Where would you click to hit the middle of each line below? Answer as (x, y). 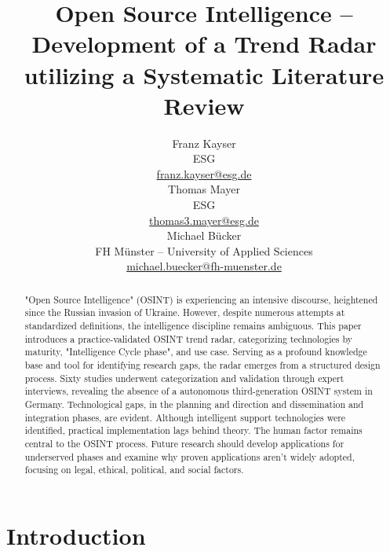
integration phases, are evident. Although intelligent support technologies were (185, 417)
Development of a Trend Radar (204, 44)
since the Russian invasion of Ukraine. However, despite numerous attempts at (185, 312)
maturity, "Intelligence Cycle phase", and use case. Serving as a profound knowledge (196, 352)
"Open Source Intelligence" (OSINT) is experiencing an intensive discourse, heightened (201, 299)
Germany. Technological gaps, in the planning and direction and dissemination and (194, 404)
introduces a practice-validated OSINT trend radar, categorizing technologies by (188, 338)
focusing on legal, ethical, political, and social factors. (134, 470)
